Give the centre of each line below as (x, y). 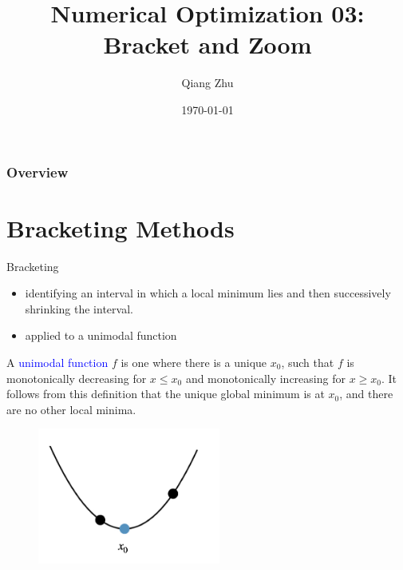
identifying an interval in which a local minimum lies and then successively (208, 293)
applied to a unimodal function (101, 335)
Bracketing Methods (121, 227)
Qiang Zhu (207, 83)
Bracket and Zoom (207, 44)
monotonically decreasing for (77, 378)
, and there (366, 394)
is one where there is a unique (194, 362)
